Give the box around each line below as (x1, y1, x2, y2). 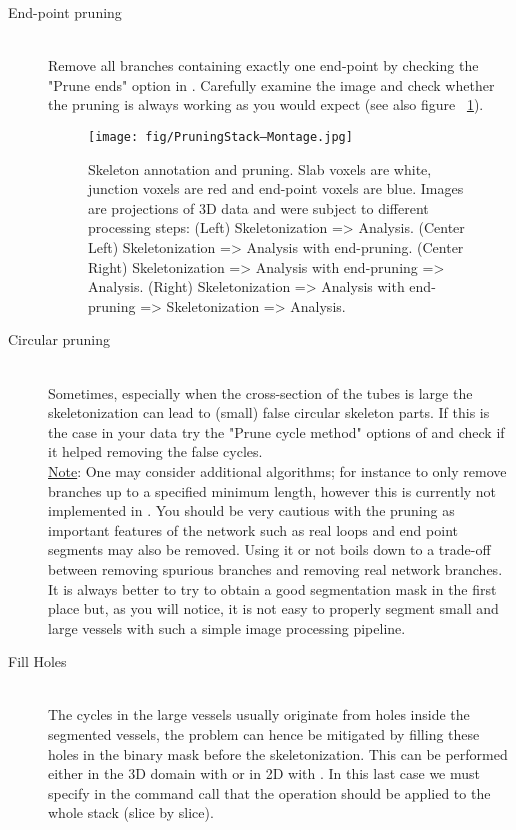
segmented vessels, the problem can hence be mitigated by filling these (48, 724, 480, 745)
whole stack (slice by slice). (48, 802, 214, 823)
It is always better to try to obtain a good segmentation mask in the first (48, 578, 497, 599)
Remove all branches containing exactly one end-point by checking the (48, 55, 479, 76)
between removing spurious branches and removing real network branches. (48, 558, 503, 579)
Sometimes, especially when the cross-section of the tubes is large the (48, 382, 473, 403)
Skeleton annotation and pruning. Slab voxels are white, (88, 158, 432, 179)
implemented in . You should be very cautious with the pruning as (48, 500, 455, 521)
